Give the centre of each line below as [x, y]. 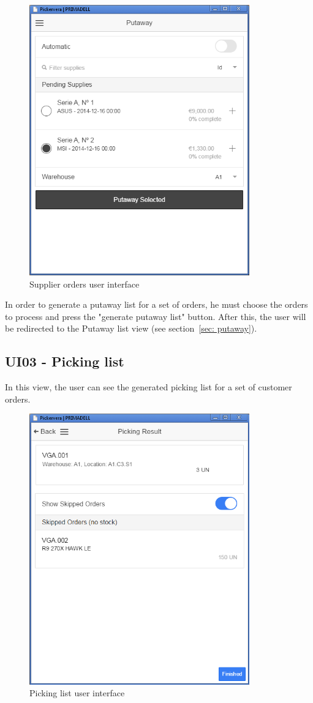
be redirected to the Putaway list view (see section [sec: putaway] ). [131, 328]
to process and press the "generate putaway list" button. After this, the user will [156, 316]
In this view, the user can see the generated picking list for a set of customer [149, 387]
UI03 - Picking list [65, 361]
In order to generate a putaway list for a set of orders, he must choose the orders [156, 304]
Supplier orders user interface [85, 284]
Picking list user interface [77, 693]
